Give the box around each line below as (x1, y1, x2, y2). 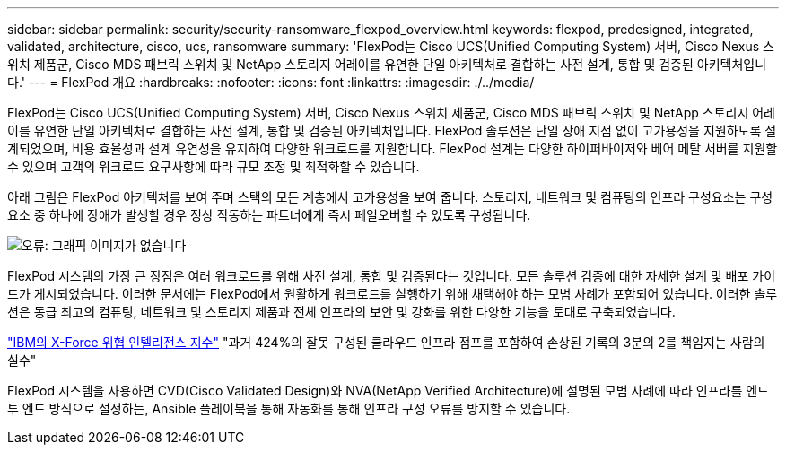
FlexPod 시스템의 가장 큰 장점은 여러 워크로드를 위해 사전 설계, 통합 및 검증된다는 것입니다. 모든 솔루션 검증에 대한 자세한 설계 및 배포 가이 (7, 268, 776, 283)
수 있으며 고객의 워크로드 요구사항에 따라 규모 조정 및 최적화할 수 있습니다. (7, 159, 420, 174)
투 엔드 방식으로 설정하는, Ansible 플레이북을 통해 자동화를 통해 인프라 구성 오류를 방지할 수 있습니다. (7, 401, 571, 416)
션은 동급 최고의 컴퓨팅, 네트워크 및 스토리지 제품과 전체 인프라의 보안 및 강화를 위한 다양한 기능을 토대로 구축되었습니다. (7, 304, 676, 319)
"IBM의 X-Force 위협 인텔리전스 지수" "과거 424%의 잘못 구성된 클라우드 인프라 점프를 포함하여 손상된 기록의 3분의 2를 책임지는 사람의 (7, 335, 765, 350)
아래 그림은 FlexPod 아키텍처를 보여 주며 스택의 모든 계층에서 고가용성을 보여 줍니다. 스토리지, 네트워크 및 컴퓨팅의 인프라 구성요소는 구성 (7, 189, 773, 204)
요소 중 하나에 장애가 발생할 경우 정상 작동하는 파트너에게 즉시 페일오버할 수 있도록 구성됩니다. (7, 207, 531, 222)
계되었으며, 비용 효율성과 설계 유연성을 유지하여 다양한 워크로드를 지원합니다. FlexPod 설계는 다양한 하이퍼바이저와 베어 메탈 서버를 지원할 (7, 141, 778, 156)
